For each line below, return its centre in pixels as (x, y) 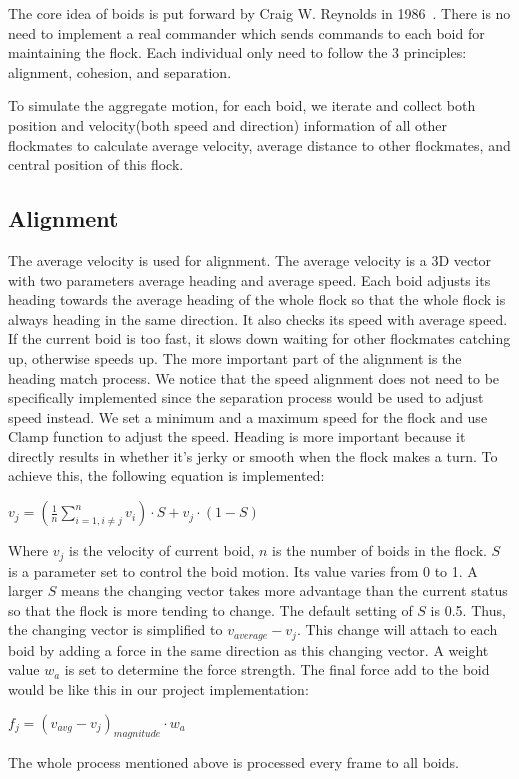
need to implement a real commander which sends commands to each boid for (246, 32)
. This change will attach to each (397, 629)
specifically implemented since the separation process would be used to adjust (246, 397)
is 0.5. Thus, (468, 609)
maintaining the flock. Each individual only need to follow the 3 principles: (237, 52)
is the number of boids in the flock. (379, 550)
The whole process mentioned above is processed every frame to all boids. (233, 762)
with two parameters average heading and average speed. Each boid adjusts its (249, 279)
